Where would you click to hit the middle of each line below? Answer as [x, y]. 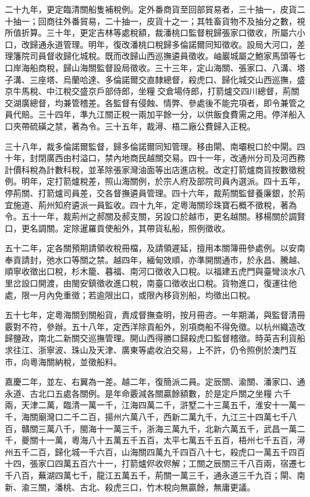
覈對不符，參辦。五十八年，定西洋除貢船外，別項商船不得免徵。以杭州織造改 [155, 326]
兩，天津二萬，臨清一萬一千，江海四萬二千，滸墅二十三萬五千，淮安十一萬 [151, 405]
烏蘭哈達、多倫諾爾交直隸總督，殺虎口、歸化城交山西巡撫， [180, 79]
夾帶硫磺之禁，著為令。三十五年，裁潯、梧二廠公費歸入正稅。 [134, 126]
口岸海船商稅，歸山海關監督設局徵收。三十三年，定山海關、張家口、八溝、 [151, 67]
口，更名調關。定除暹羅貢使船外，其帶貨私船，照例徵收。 [117, 228]
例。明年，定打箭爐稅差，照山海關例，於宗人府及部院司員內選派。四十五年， [155, 181]
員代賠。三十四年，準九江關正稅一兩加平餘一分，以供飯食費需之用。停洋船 [151, 114]
